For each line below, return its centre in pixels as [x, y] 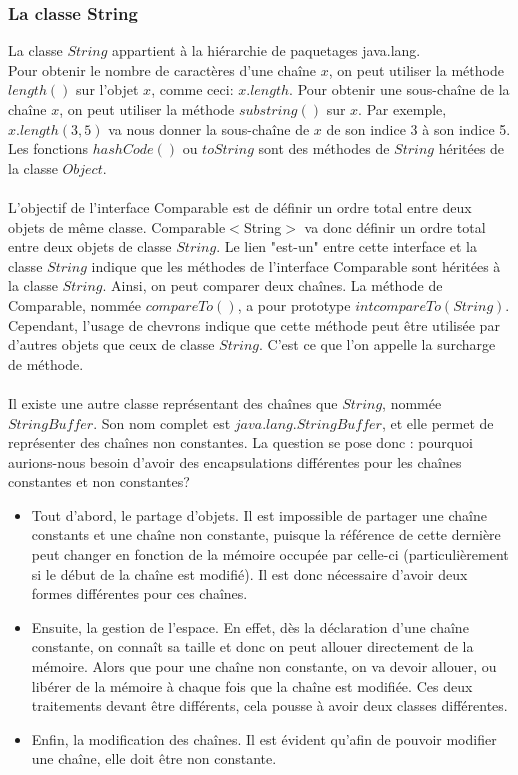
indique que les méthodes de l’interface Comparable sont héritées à [296, 265]
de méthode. [46, 363]
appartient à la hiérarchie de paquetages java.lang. [266, 50]
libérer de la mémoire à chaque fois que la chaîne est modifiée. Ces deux [252, 685]
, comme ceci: [192, 89]
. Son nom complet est [162, 422]
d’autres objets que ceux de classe [111, 344]
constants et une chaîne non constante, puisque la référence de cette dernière [266, 534]
